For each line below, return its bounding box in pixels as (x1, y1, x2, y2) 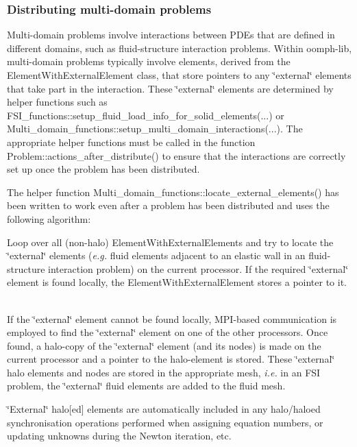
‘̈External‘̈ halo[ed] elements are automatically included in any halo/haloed (7, 402, 321, 416)
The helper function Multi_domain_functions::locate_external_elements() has (7, 184, 339, 199)
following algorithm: (7, 211, 91, 226)
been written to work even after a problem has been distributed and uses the (7, 198, 330, 213)
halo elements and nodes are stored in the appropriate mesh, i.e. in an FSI (7, 365, 321, 379)
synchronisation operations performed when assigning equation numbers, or (7, 415, 323, 429)
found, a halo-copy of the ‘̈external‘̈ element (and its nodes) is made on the (7, 338, 321, 352)
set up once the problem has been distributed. (7, 162, 200, 176)
